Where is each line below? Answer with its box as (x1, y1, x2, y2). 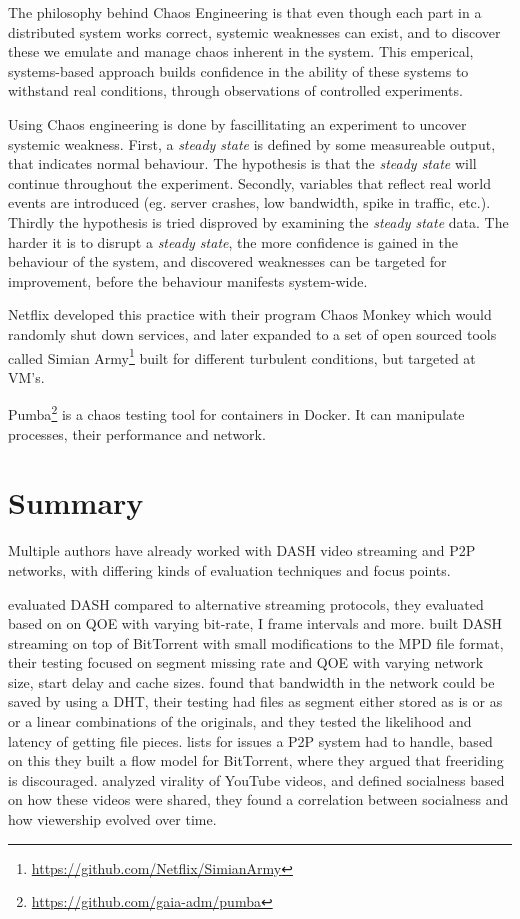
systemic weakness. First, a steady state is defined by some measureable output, (8, 133, 496, 154)
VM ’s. (8, 366, 45, 387)
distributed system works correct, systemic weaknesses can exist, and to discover (8, 21, 501, 42)
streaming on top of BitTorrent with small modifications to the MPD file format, (8, 632, 504, 653)
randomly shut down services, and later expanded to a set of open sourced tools (8, 323, 497, 344)
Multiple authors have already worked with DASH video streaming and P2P (8, 540, 476, 561)
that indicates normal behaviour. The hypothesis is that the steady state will (8, 153, 477, 174)
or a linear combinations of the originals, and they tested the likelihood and (8, 711, 472, 732)
